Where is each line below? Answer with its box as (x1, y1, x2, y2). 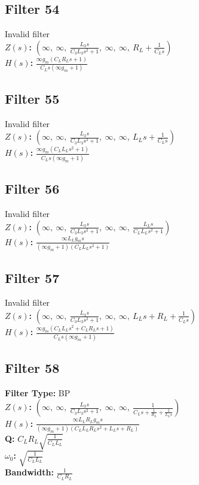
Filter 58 (5, 358, 60, 376)
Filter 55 (5, 89, 60, 107)
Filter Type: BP (5, 386, 71, 399)
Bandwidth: (5, 466, 54, 478)
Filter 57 (5, 268, 60, 287)
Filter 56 (5, 179, 60, 198)
